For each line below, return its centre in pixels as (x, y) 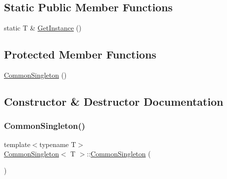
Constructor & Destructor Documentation (114, 101)
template (17, 144)
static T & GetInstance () (43, 28)
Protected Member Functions (80, 54)
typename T (58, 144)
